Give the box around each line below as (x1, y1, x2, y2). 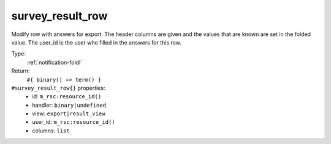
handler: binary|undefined (32, 101, 107, 109)
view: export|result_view (32, 110, 105, 117)
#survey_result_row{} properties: (11, 84, 105, 92)
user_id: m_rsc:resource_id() (32, 118, 116, 126)
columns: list (32, 127, 70, 134)
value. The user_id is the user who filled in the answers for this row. (11, 38, 182, 46)
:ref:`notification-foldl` (26, 59, 83, 66)
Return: (11, 67, 30, 74)
